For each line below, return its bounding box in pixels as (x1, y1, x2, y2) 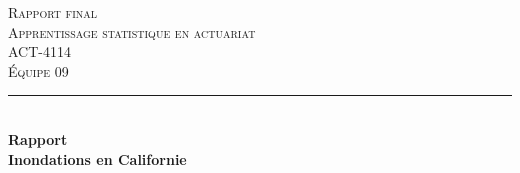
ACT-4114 (8, 41, 71, 62)
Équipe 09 (8, 60, 69, 81)
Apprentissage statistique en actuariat (8, 21, 256, 42)
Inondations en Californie (8, 148, 187, 169)
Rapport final (8, 2, 98, 22)
